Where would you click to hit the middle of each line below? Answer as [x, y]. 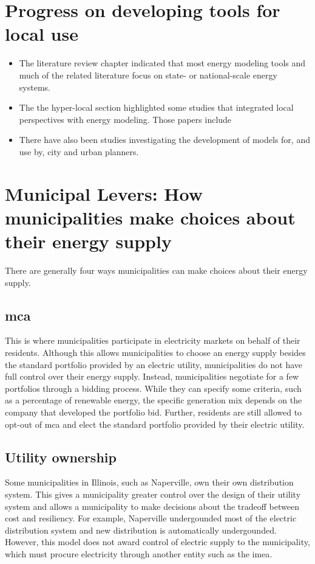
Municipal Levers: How [104, 193]
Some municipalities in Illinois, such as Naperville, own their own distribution [149, 482]
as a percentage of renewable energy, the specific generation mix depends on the [154, 400]
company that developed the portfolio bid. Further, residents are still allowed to [154, 412]
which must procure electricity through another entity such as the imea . [139, 553]
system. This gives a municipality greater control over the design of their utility [153, 494]
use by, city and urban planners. [79, 151]
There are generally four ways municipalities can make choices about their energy [156, 270]
